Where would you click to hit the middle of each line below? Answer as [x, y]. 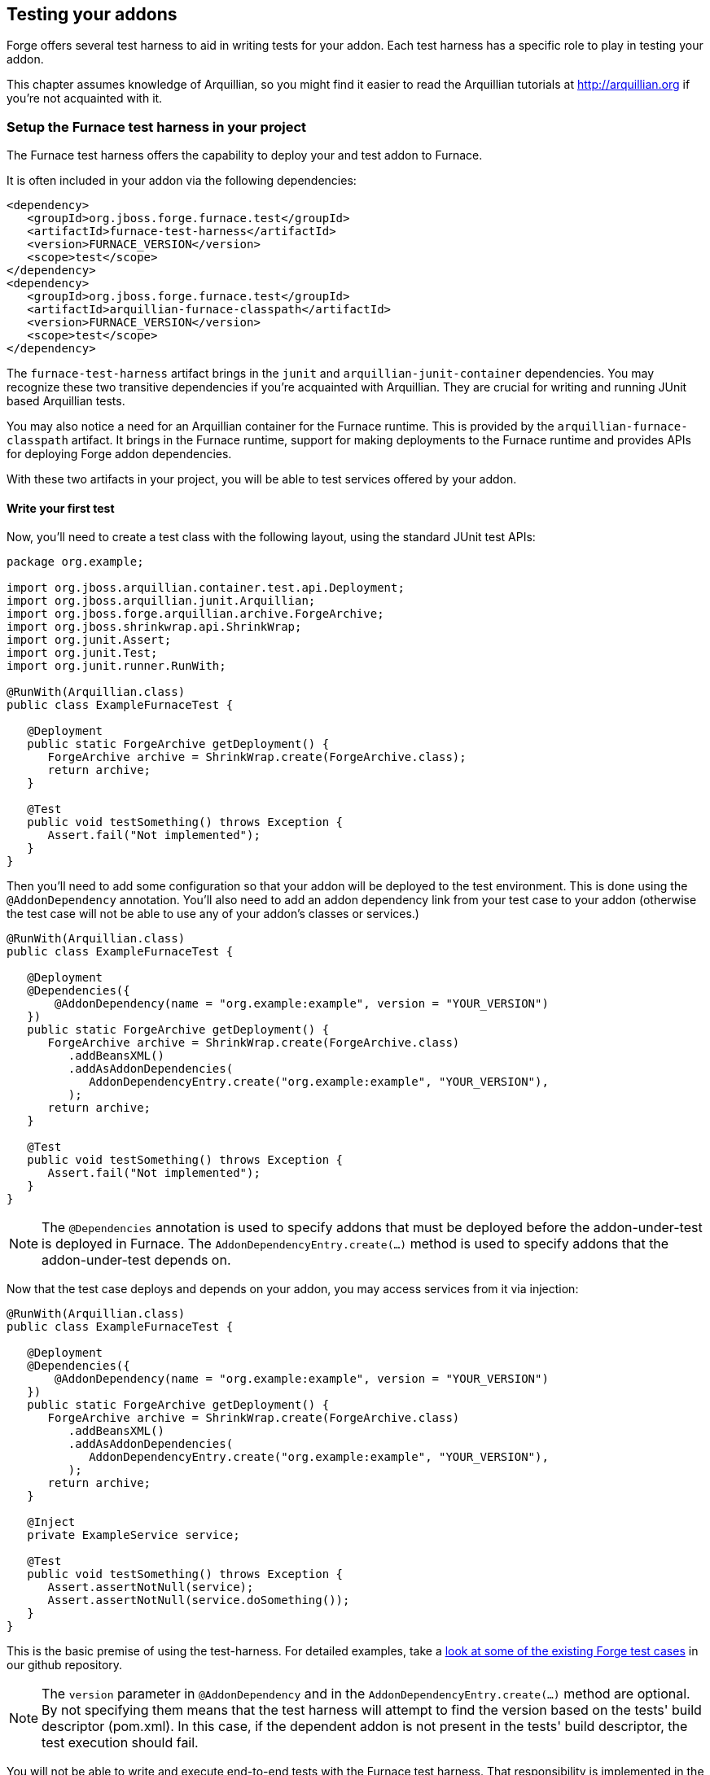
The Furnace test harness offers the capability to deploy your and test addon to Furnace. [245, 155]
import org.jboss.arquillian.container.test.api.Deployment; [206, 588]
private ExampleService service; [134, 1535]
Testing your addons [92, 14]
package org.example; [75, 562]
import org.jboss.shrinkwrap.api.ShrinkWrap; [154, 627]
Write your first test [61, 508]
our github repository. [65, 1665]
